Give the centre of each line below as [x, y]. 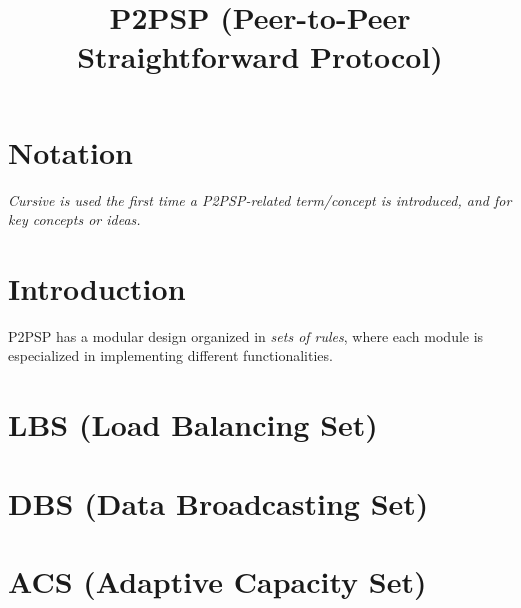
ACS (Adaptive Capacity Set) [217, 580]
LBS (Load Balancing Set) [193, 424]
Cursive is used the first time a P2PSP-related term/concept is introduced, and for [260, 199]
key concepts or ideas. [74, 219]
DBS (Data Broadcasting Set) [218, 502]
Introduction [97, 287]
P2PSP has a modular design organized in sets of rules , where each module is [246, 335]
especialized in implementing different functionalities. [170, 355]
